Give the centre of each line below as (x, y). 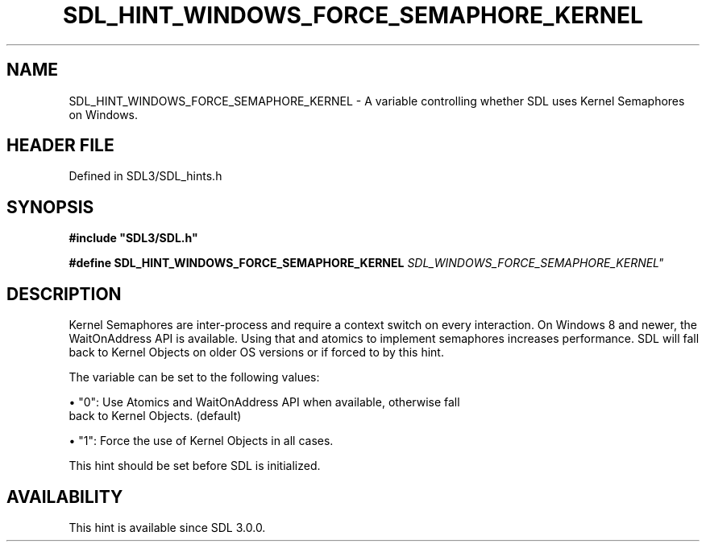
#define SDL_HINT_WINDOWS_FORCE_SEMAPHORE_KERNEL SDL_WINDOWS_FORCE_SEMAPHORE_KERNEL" (366, 263)
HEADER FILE (60, 146)
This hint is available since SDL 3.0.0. (167, 527)
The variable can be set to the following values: (194, 377)
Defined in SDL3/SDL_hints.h (145, 176)
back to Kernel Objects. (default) (155, 416)
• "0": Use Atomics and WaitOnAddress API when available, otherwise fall (264, 402)
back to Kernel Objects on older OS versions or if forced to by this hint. (256, 352)
